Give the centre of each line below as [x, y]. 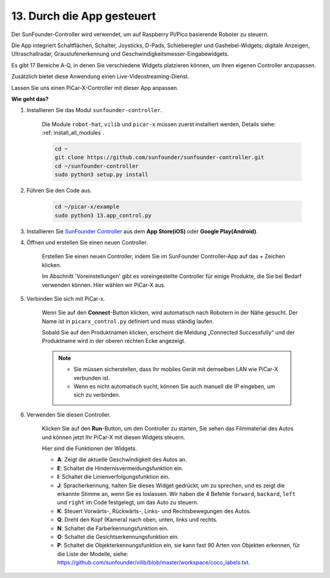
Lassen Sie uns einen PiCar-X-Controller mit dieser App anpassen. [95, 88]
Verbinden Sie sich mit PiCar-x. [66, 298]
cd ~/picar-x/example [87, 207]
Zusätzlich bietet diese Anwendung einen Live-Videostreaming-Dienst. [100, 77]
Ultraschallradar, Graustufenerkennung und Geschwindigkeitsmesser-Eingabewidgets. [120, 54]
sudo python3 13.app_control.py [103, 215]
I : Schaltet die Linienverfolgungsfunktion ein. [113, 477]
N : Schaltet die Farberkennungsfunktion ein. [113, 528]
